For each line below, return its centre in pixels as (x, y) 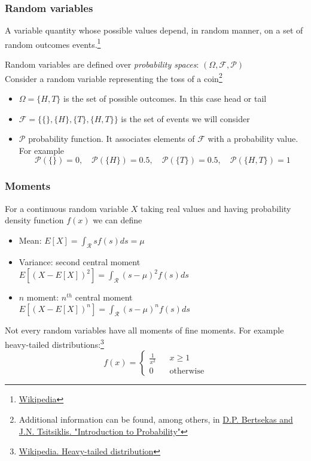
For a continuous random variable (67, 208)
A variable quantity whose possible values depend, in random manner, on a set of (154, 30)
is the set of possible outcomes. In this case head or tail (165, 98)
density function (34, 220)
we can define (118, 220)
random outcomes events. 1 (53, 43)
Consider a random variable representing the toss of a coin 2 (114, 77)
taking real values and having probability (216, 208)
